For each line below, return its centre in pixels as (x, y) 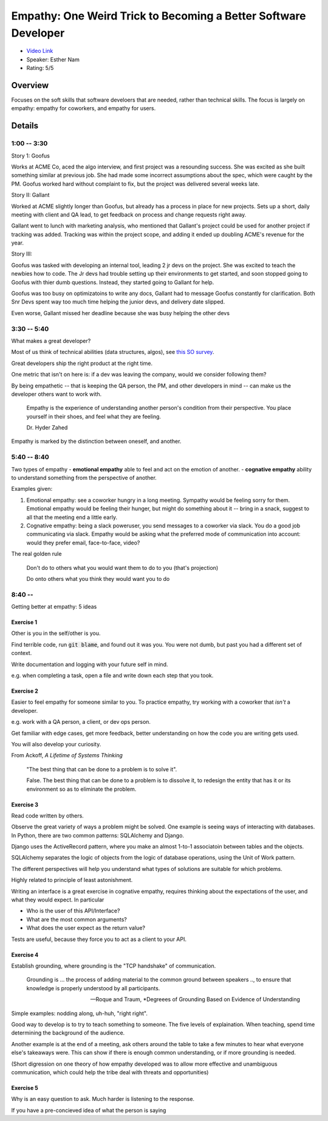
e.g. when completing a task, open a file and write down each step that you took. (112, 676)
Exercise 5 (25, 1088)
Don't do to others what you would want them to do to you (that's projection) (122, 567)
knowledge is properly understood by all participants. (93, 988)
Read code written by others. (48, 816)
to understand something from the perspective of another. (84, 478)
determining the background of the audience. (68, 1033)
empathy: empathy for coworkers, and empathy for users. (84, 108)
